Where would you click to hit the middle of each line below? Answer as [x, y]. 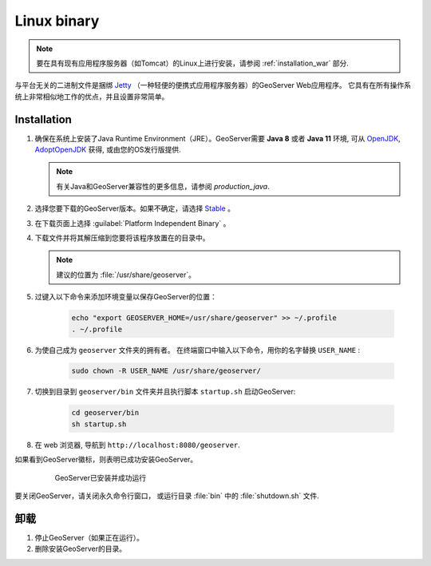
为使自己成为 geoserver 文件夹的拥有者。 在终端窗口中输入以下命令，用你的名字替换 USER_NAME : [198, 350]
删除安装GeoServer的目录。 [81, 549]
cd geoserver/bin [105, 413]
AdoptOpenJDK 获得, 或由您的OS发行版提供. [108, 150]
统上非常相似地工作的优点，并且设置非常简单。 [92, 97]
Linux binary [57, 21]
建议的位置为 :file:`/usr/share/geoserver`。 [126, 275]
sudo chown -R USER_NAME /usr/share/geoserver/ [166, 371]
